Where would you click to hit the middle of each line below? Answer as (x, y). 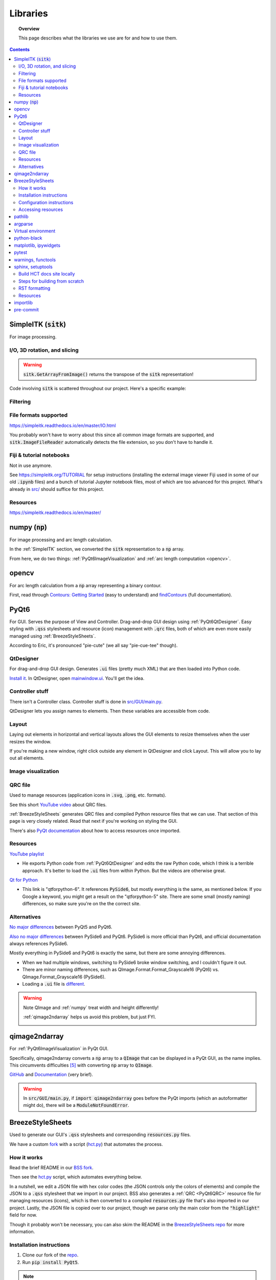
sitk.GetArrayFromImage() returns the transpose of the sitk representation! (108, 374)
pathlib (21, 217)
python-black (28, 238)
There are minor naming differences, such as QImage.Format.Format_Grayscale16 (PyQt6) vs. (121, 970)
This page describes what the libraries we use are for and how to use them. (98, 38)
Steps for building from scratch (51, 281)
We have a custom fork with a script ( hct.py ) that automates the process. (86, 1144)
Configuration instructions (46, 202)
